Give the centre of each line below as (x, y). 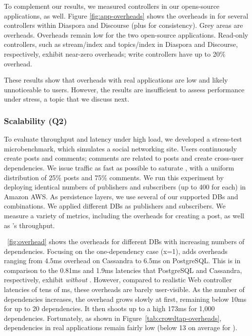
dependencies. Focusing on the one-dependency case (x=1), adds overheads (116, 251)
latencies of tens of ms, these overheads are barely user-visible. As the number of (124, 289)
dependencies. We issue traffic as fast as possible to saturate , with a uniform (119, 167)
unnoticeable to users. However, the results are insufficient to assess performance (124, 89)
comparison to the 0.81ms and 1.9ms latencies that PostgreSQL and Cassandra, (123, 270)
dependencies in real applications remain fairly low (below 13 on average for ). (121, 327)
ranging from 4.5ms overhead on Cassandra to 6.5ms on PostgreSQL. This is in (122, 261)
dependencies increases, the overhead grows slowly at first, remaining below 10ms (125, 299)
